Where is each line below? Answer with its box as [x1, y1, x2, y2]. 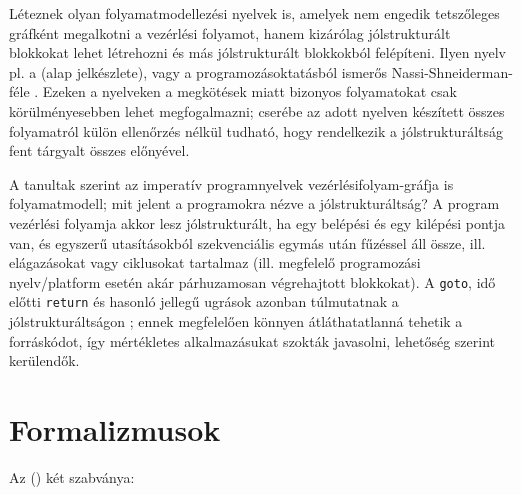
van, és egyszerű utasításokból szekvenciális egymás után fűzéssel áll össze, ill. [9, 232, 486, 253]
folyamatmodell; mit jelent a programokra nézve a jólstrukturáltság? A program [9, 193, 500, 214]
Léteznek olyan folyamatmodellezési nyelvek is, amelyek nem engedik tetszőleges [9, 3, 500, 23]
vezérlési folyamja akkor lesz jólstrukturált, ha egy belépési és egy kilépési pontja [9, 212, 506, 233]
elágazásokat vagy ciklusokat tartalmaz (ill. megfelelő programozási [9, 252, 421, 273]
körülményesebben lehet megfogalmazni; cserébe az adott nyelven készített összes [9, 100, 505, 121]
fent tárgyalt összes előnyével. [9, 140, 190, 161]
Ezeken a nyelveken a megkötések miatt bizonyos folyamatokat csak [42, 81, 457, 102]
